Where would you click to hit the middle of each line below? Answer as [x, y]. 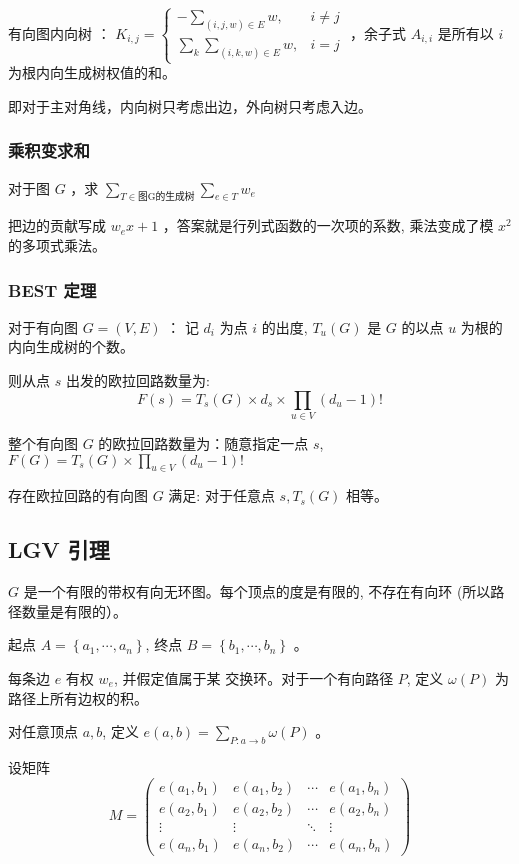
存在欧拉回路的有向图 [78, 495]
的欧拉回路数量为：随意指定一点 [203, 443]
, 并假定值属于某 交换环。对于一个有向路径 [253, 677]
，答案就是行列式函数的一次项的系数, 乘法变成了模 [328, 225]
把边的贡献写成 [57, 225]
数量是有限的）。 [74, 610]
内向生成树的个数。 [71, 346]
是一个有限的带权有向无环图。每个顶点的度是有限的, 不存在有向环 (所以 [257, 591]
